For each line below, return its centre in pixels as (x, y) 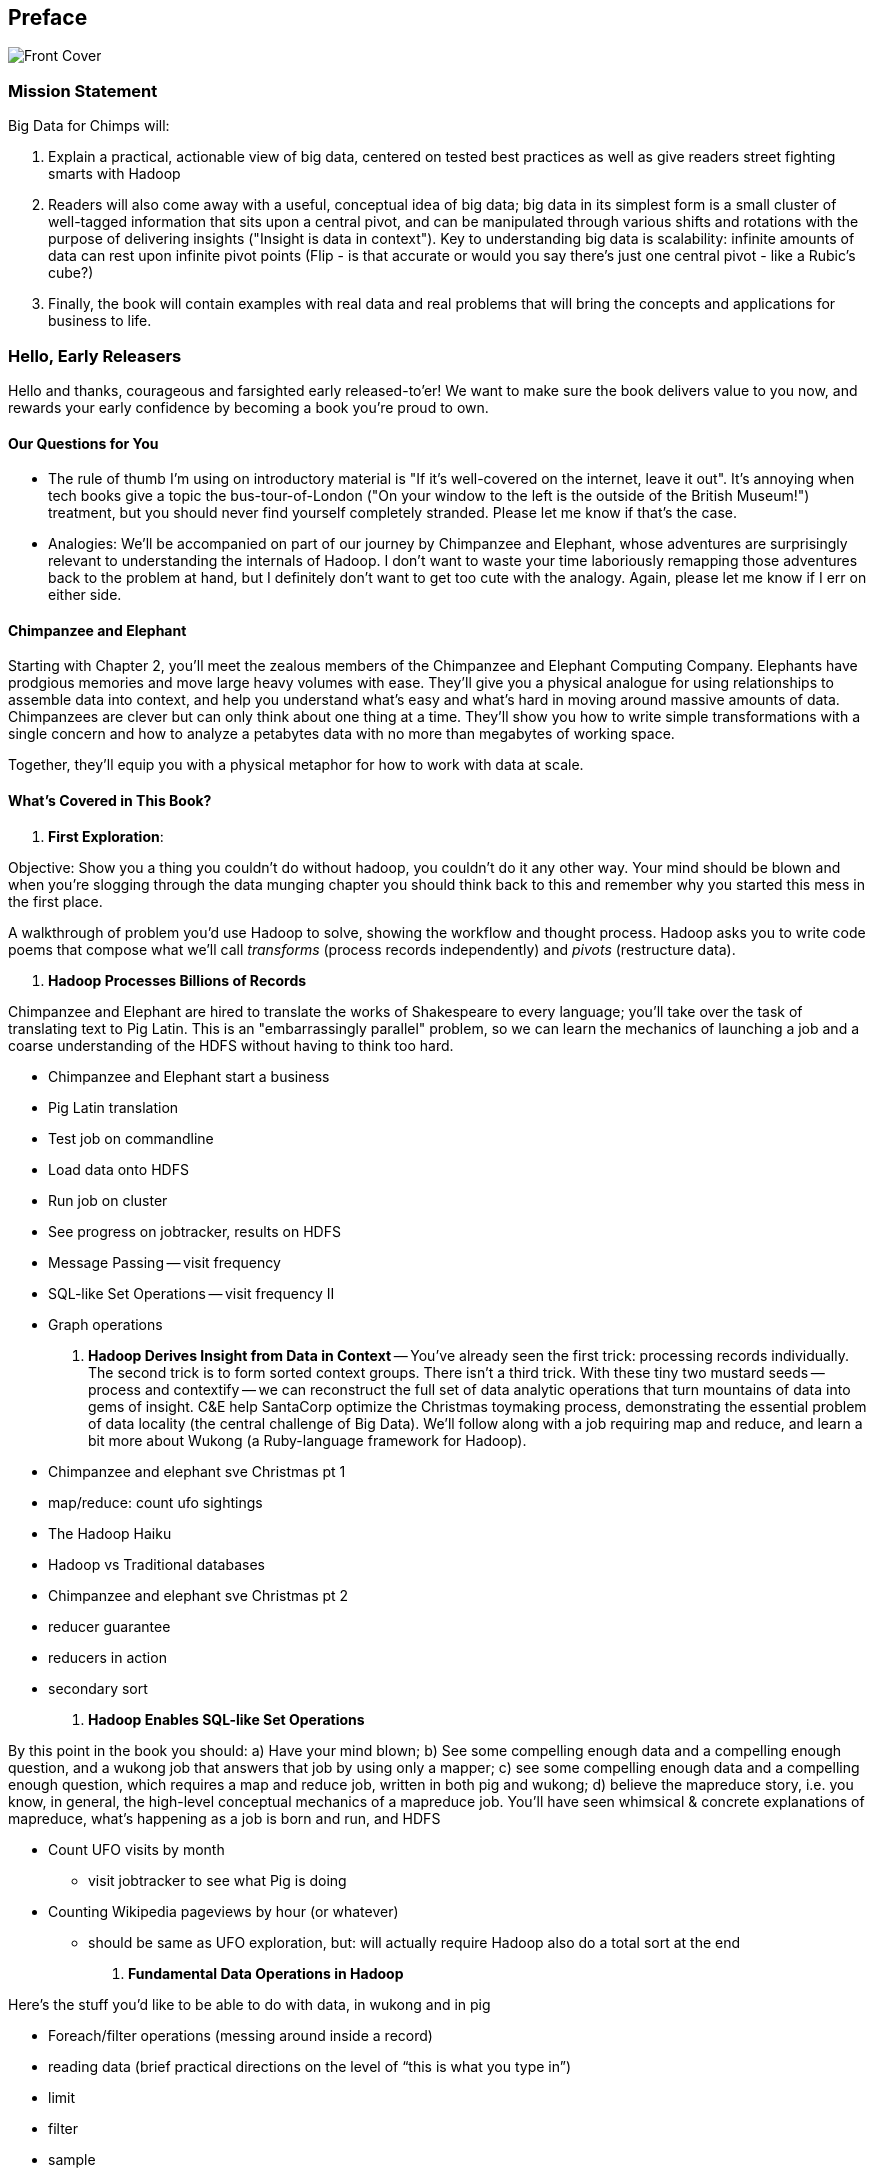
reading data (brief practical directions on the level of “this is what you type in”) (309, 2066)
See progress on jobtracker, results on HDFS (194, 1231)
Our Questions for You (83, 443)
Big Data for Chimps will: (89, 126)
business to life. (100, 321)
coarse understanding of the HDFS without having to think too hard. (231, 1045)
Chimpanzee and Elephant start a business (189, 1076)
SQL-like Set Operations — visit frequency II (191, 1293)
